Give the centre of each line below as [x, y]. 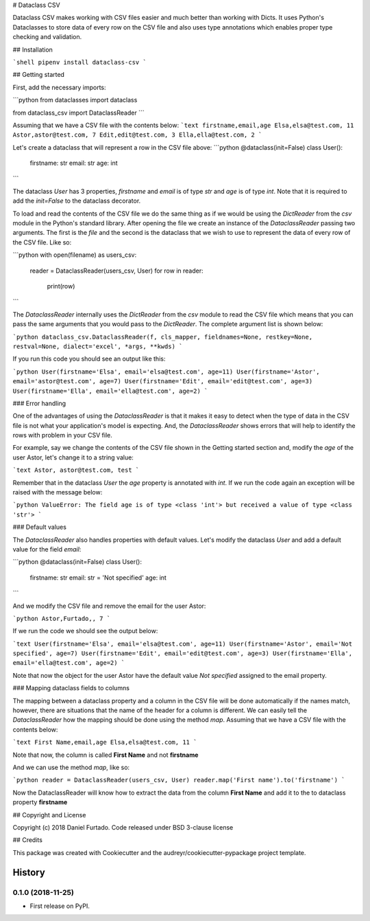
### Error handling [39, 403]
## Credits [27, 840]
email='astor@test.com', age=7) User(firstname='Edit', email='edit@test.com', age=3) [163, 382]
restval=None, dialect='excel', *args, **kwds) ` [98, 346]
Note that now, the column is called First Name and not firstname [106, 755]
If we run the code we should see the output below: [85, 631]
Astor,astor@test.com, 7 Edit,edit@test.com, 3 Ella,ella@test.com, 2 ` [137, 135]
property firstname [40, 802]
